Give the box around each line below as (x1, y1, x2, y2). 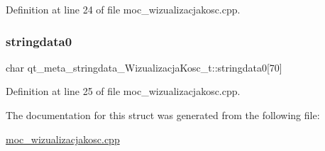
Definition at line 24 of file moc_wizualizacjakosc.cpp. (6, 2, 241, 16)
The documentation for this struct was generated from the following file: (6, 108, 320, 122)
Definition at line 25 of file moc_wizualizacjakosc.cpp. (6, 84, 241, 99)
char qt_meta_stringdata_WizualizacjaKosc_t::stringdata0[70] (6, 60, 282, 74)
